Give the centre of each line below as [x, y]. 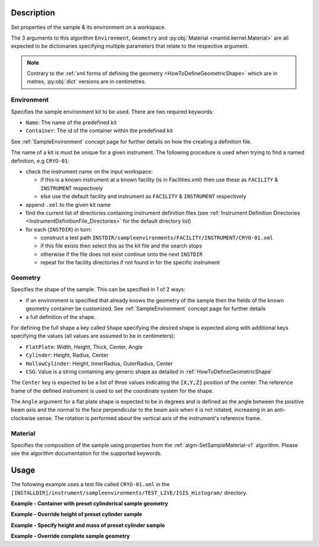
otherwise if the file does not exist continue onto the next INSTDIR [122, 254]
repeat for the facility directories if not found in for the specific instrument [130, 262]
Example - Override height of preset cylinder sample [77, 515]
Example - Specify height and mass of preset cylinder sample [88, 525]
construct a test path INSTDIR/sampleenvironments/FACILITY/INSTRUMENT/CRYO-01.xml [157, 238]
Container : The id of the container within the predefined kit [99, 131]
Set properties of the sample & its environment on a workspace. [89, 27]
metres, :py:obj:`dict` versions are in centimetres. [87, 82]
